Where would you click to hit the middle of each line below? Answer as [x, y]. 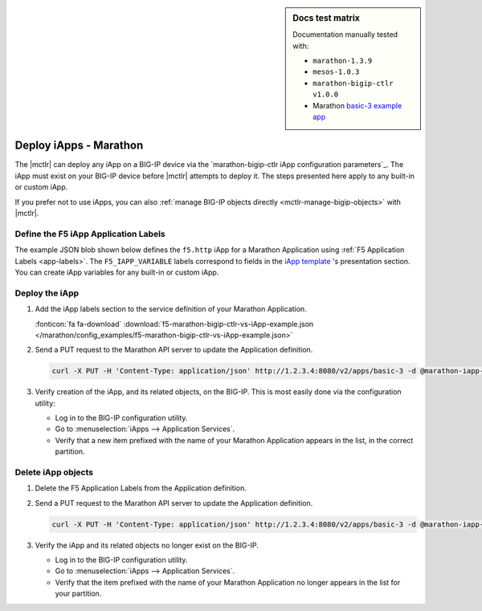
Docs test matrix [327, 18]
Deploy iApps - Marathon [79, 146]
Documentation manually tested [345, 35]
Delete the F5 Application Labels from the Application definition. [141, 488]
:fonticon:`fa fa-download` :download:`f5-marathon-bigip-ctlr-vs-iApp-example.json [174, 324]
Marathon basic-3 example [357, 105]
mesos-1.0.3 [336, 72]
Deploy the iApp [47, 293]
